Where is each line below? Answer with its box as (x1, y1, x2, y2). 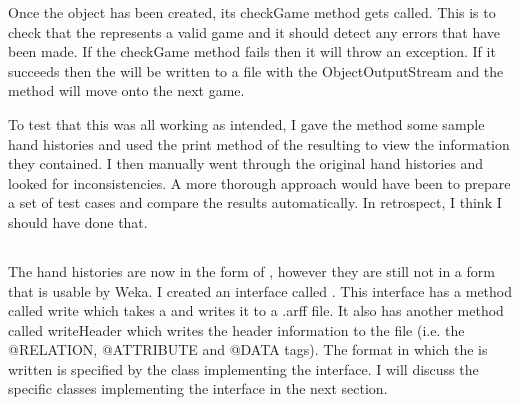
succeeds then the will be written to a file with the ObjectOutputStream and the (8, 60, 504, 81)
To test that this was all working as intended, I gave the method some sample (8, 113, 485, 134)
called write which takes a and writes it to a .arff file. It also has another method (8, 300, 504, 321)
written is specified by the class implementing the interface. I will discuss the (8, 358, 479, 379)
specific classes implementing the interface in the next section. (8, 378, 388, 399)
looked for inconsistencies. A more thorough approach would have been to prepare (8, 172, 511, 193)
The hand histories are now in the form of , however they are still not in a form (8, 260, 495, 281)
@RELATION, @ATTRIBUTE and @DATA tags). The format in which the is (8, 339, 488, 360)
